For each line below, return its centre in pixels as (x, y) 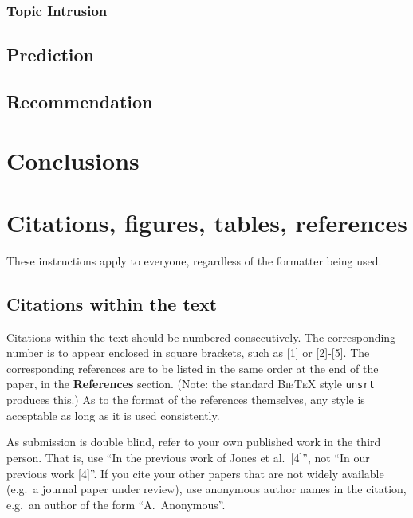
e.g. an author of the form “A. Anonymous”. (116, 504)
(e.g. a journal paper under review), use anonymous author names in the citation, (206, 489)
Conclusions (73, 160)
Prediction (50, 55)
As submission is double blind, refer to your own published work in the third (194, 442)
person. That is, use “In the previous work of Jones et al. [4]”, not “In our (188, 457)
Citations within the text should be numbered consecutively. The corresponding (201, 337)
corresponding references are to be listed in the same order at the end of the (193, 368)
